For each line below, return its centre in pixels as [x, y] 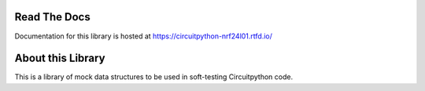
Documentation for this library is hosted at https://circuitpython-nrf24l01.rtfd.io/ [144, 36]
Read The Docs [52, 17]
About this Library [60, 58]
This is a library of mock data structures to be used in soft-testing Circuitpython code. [154, 77]
